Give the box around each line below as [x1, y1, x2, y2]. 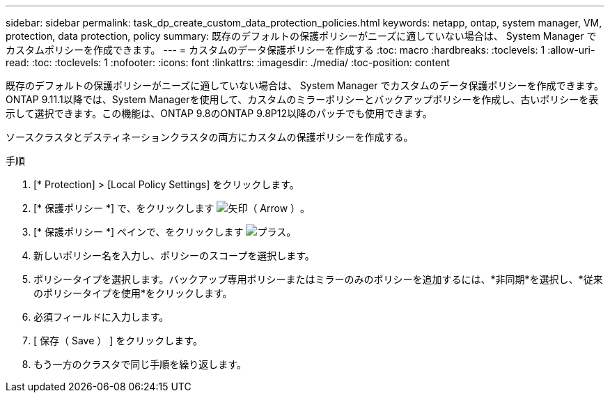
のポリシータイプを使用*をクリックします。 [33, 287, 233, 299]
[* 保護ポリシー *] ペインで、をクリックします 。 [33, 226, 297, 238]
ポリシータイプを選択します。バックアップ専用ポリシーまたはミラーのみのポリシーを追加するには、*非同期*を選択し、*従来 [33, 273, 603, 285]
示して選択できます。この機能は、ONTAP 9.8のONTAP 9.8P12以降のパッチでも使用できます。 [6, 107, 432, 119]
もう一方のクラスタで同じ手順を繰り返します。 [33, 358, 247, 370]
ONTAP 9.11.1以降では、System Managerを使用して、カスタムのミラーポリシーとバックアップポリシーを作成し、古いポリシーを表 [6, 93, 599, 105]
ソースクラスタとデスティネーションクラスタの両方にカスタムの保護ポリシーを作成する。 [6, 131, 414, 143]
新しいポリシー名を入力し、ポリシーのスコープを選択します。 [33, 250, 315, 261]
